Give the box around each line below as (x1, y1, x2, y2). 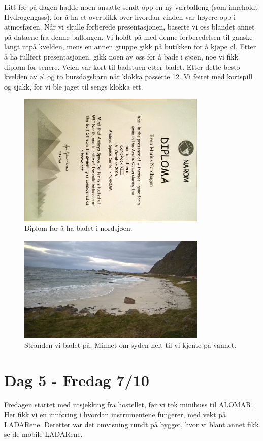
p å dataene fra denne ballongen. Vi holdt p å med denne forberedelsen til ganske (4, 31, 253, 42)
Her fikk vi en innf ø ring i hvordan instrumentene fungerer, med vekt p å (4, 409, 226, 420)
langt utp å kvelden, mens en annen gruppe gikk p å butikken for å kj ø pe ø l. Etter (4, 41, 256, 52)
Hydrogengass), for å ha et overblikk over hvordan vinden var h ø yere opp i (4, 11, 236, 22)
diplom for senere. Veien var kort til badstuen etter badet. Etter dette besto (4, 61, 240, 72)
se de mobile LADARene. (4, 429, 83, 439)
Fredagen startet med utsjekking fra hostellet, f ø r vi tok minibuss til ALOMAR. (4, 399, 253, 409)
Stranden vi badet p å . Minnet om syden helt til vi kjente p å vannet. (24, 339, 237, 350)
